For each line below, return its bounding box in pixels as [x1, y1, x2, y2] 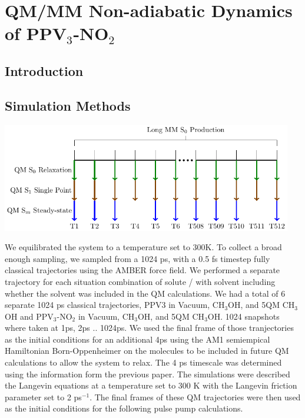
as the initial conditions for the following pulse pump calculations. [5, 402, 243, 414]
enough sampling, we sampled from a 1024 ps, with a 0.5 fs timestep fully [5, 252, 270, 264]
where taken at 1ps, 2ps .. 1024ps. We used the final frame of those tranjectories [5, 321, 294, 334]
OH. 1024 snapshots [207, 310, 280, 322]
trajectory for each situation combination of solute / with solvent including [5, 275, 276, 287]
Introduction [5, 61, 84, 79]
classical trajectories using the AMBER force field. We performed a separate [5, 264, 280, 276]
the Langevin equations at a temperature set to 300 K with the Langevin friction [5, 379, 297, 392]
